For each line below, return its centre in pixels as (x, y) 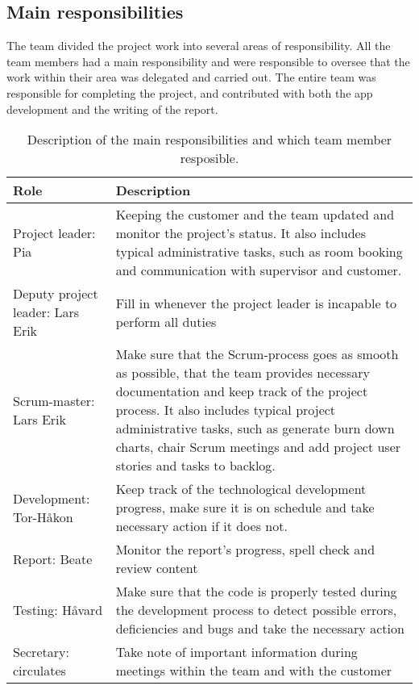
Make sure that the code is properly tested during (256, 592)
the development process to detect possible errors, (256, 610)
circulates (39, 671)
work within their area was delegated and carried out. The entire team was (191, 77)
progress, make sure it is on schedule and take (245, 508)
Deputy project (56, 294)
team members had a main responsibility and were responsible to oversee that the (208, 61)
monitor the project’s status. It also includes (241, 233)
